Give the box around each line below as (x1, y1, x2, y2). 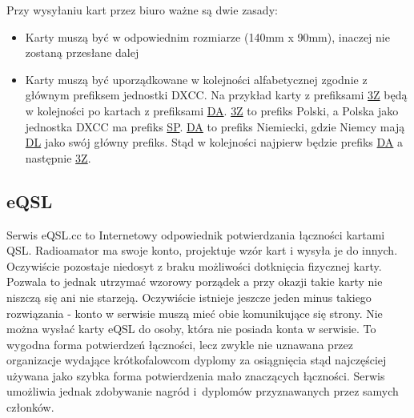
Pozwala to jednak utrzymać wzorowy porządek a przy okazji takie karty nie (6, 273, 383, 290)
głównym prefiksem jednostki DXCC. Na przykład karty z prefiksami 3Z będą (25, 86, 408, 103)
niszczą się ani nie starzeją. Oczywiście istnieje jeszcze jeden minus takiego (6, 288, 372, 305)
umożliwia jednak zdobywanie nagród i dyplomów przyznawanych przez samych (6, 383, 399, 400)
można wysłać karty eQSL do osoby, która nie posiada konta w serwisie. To (6, 320, 376, 337)
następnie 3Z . (25, 149, 91, 166)
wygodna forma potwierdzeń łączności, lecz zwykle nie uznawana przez (6, 336, 354, 352)
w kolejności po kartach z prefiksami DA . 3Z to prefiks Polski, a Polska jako (25, 102, 399, 119)
